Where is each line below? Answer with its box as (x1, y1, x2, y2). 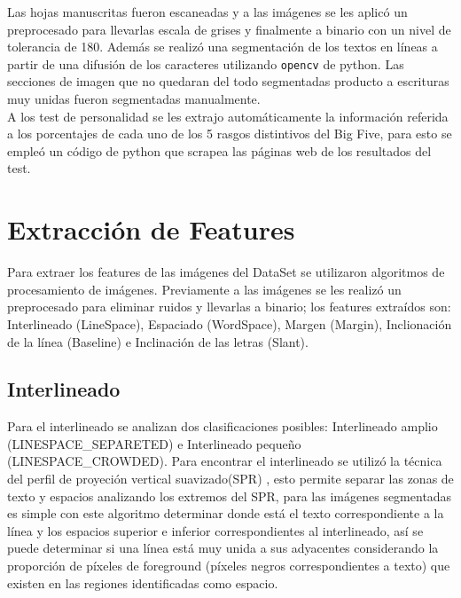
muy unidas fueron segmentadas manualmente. (7, 90, 261, 108)
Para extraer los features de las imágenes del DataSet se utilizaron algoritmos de (7, 263, 445, 281)
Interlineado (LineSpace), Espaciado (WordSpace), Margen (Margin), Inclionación (7, 314, 452, 333)
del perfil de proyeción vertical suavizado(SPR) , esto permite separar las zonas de (7, 469, 454, 488)
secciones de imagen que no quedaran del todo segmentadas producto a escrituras (7, 72, 449, 90)
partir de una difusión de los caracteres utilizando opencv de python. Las (7, 54, 404, 73)
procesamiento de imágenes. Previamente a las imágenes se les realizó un (7, 279, 402, 298)
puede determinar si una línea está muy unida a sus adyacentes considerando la (7, 539, 439, 557)
